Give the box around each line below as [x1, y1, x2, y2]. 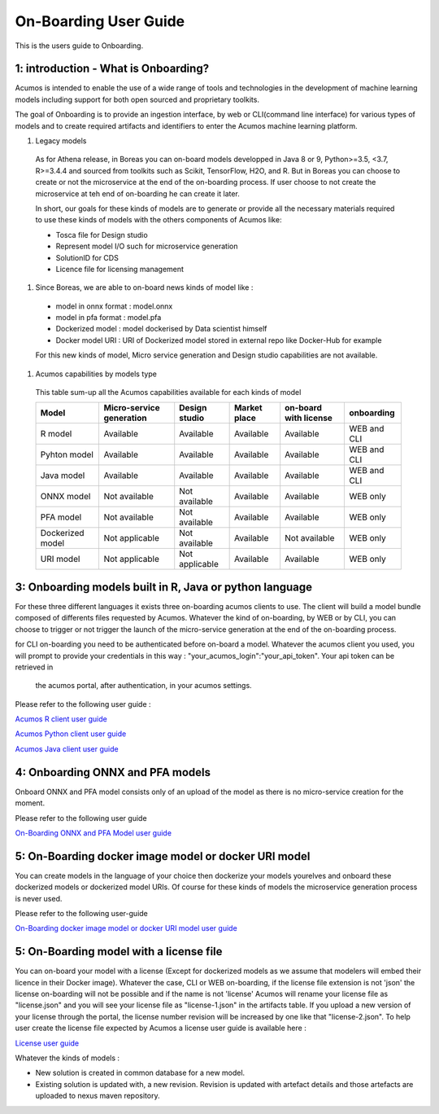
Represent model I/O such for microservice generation [55, 241, 238, 252]
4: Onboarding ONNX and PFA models [15, 765, 211, 779]
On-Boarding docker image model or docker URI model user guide [15, 923, 237, 933]
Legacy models [35, 136, 87, 146]
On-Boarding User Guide [15, 12, 185, 30]
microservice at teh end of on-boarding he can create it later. [35, 188, 240, 199]
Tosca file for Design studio [55, 230, 148, 239]
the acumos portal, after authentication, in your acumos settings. [35, 681, 252, 691]
